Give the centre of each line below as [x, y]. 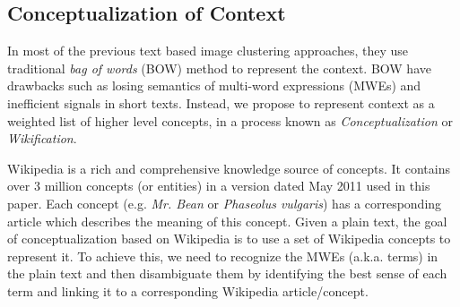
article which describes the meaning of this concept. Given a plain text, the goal [227, 221]
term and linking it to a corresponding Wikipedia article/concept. [188, 290]
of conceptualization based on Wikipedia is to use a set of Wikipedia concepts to [229, 239]
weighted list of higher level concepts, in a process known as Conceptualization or [230, 120]
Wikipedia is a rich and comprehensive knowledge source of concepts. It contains [229, 168]
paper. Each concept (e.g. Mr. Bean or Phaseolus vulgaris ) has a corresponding [225, 203]
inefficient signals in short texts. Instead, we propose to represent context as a [221, 102]
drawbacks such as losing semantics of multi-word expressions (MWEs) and [214, 85]
